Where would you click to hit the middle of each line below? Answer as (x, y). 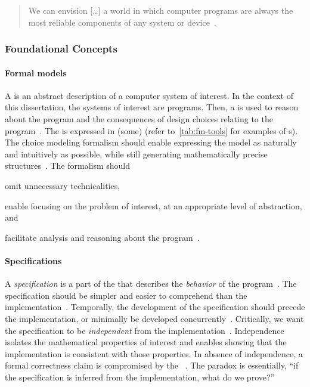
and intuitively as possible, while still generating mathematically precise (136, 154)
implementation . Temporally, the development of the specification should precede (155, 307)
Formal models (36, 72)
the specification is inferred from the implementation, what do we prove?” (140, 377)
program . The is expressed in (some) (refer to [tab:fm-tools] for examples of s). (151, 130)
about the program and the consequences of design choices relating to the (139, 119)
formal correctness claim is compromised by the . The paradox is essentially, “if (152, 365)
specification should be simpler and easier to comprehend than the (126, 295)
